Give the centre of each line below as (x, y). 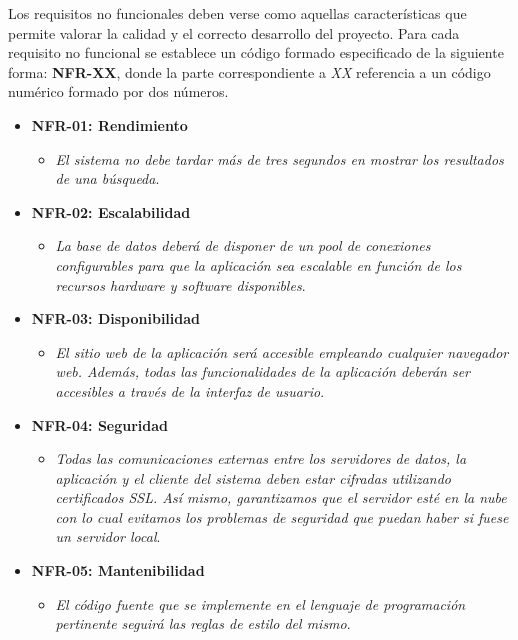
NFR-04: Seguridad (100, 424)
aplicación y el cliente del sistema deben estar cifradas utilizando (253, 477)
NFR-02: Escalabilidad (111, 211)
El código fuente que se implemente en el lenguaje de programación (260, 603)
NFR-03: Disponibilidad (115, 318)
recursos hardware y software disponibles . (180, 284)
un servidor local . (108, 536)
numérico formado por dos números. (118, 91)
